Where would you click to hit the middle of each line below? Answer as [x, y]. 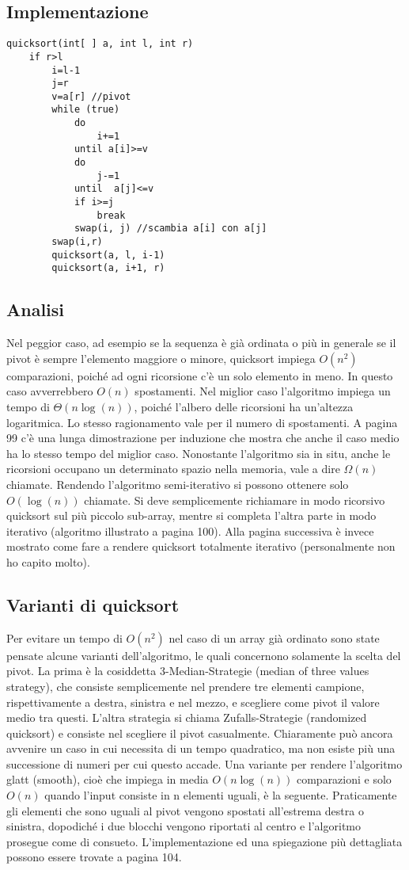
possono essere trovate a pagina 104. [94, 857]
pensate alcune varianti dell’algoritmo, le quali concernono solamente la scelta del [204, 655]
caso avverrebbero [50, 391]
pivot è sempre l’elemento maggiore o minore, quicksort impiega [161, 358]
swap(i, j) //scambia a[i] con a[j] [170, 229]
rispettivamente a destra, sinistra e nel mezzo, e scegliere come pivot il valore [193, 702]
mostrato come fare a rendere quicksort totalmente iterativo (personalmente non [201, 546]
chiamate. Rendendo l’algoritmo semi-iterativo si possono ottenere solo [178, 484]
